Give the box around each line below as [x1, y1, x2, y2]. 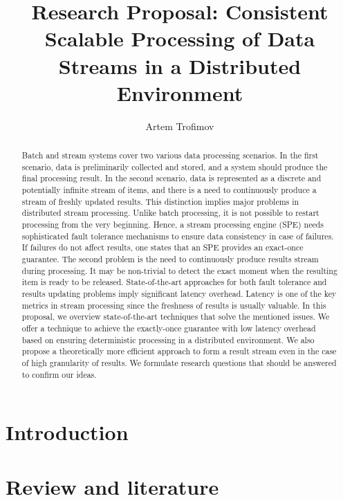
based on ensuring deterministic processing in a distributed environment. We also [21, 334, 315, 345]
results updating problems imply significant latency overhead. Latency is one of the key [21, 287, 337, 299]
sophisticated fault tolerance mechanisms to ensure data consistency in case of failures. [21, 230, 334, 242]
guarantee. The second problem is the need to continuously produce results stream [21, 253, 319, 264]
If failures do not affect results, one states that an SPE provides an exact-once [21, 242, 304, 253]
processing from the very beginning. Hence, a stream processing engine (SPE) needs [21, 219, 324, 230]
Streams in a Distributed [58, 51, 302, 80]
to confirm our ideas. [21, 368, 97, 380]
